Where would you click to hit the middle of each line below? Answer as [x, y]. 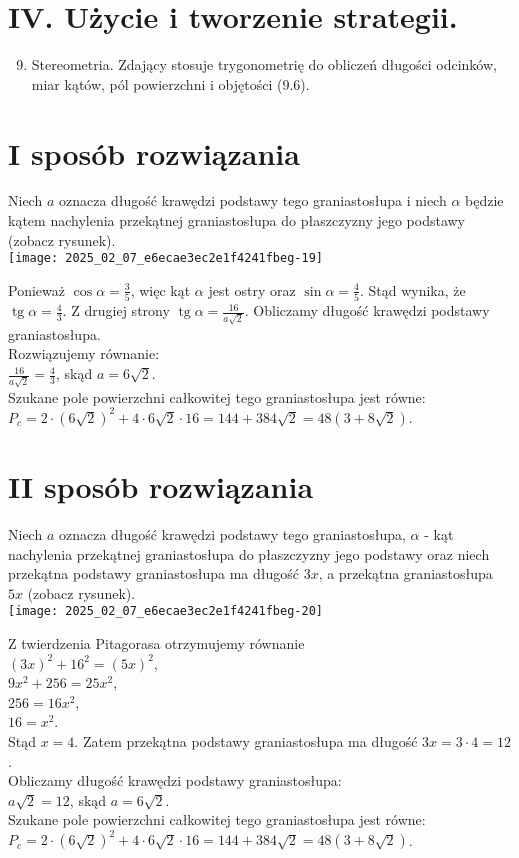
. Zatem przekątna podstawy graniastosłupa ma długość [246, 741]
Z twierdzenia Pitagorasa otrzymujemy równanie [156, 643]
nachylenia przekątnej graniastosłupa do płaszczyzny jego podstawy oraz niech [249, 553]
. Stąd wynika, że [412, 289]
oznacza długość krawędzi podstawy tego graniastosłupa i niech [252, 200]
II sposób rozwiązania [161, 486]
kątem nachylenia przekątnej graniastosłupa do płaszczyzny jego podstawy [237, 220]
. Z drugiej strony [116, 310]
